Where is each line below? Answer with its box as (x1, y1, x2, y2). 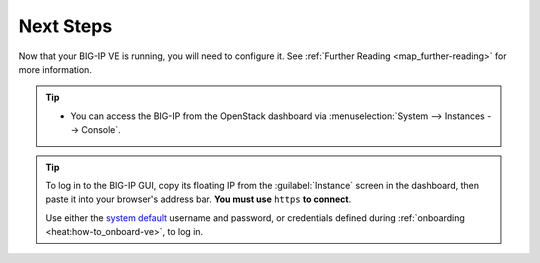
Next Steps (18, 15, 113, 37)
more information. (18, 63, 92, 75)
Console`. (81, 124, 122, 136)
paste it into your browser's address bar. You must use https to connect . (45, 193, 352, 205)
